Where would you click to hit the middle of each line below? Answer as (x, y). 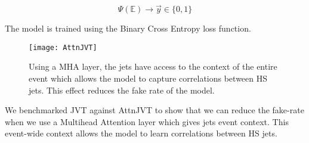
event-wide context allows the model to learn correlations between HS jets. (141, 133)
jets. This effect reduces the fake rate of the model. (122, 90)
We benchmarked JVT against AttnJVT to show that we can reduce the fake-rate (154, 110)
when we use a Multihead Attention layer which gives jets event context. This (147, 121)
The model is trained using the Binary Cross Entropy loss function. (128, 28)
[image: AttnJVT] (63, 47)
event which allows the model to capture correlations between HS (148, 78)
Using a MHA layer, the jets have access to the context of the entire (153, 66)
